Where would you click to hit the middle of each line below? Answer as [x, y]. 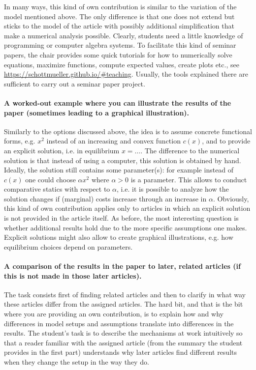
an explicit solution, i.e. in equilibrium [62, 150]
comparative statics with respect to [57, 189]
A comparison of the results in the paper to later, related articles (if [122, 266]
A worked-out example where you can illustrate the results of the [118, 102]
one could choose [50, 179]
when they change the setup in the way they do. [77, 362]
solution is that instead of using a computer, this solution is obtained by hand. [123, 160]
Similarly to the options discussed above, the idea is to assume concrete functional [128, 131]
